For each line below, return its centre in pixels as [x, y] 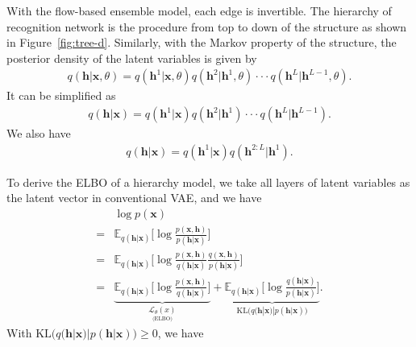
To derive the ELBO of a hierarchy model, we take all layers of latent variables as [208, 182]
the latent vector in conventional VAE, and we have [134, 198]
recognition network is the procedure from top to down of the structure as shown [207, 26]
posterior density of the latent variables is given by [132, 58]
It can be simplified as [61, 95]
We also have [39, 133]
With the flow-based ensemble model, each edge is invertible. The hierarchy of [199, 10]
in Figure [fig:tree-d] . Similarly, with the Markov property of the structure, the [202, 42]
